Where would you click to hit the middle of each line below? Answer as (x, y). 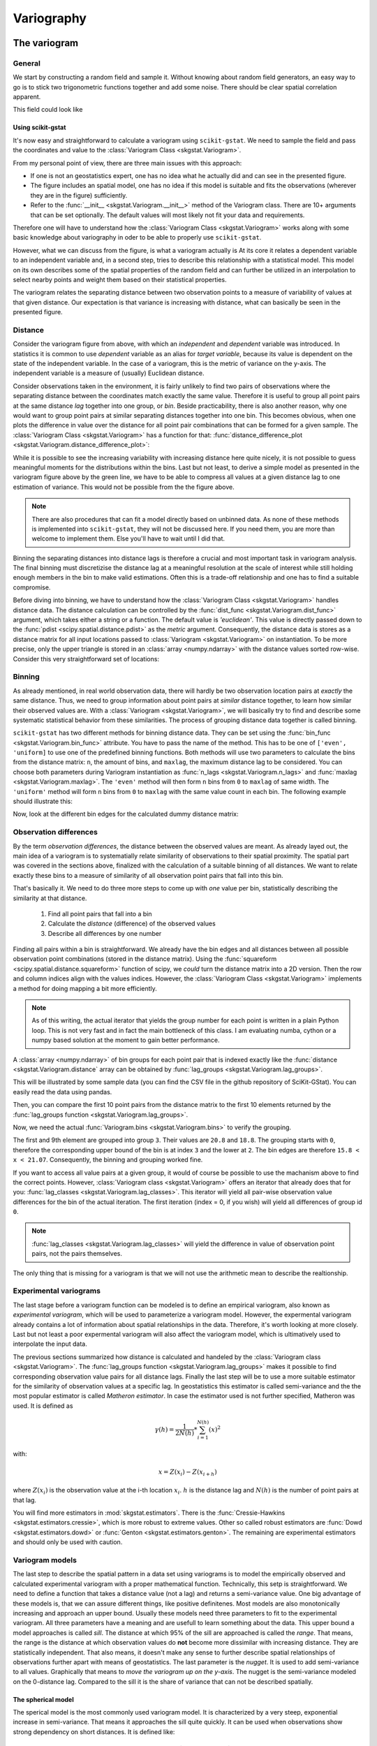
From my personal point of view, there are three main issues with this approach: (127, 163)
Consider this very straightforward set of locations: (86, 659)
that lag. (25, 1500)
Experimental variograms (57, 1291)
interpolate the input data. (50, 1344)
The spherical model (43, 1699)
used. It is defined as (43, 1406)
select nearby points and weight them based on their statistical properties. (120, 279)
